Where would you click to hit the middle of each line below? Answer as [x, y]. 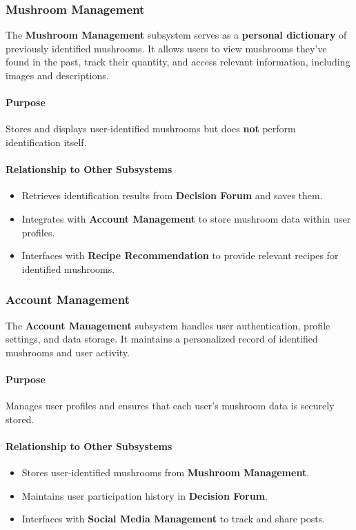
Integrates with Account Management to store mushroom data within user [186, 218]
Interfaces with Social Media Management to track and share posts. [174, 519]
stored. [20, 419]
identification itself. [46, 142]
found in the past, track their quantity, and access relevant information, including [178, 62]
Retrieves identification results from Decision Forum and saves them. [172, 195]
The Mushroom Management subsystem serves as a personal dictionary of [176, 35]
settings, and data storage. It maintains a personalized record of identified [162, 339]
